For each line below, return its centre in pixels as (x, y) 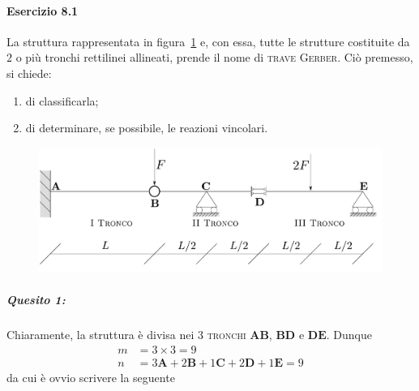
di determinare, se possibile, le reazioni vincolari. (147, 128)
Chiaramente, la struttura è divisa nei (100, 335)
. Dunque (349, 335)
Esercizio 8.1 (43, 10)
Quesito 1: (36, 300)
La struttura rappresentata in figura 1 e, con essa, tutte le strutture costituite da (208, 41)
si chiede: (29, 73)
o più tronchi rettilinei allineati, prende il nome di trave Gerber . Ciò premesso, (214, 57)
